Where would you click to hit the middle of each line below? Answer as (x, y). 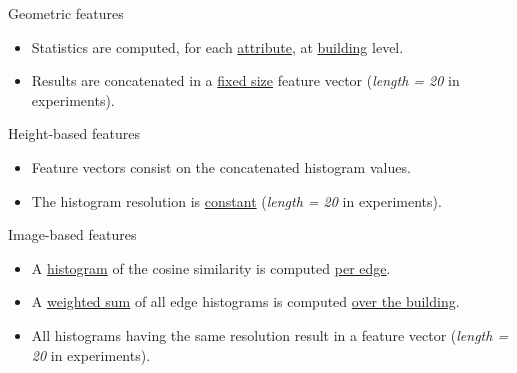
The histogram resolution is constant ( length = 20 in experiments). (236, 200)
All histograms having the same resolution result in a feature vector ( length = (270, 334)
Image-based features (72, 234)
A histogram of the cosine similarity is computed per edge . (211, 267)
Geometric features (66, 13)
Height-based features (74, 133)
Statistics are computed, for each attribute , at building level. (217, 46)
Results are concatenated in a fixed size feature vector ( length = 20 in (245, 80)
